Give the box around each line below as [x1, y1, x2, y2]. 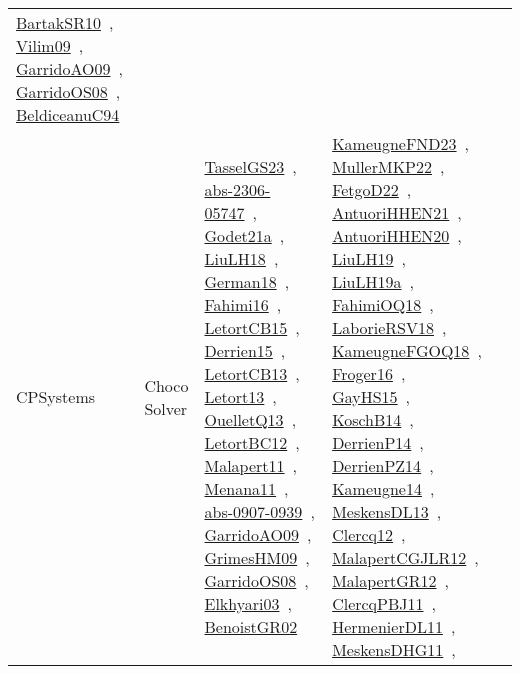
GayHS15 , [332, 385, 411, 408]
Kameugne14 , [332, 477, 435, 500]
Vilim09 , [16, 34, 84, 57]
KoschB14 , [332, 408, 414, 431]
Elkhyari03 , [204, 592, 292, 615]
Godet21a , [204, 224, 285, 247]
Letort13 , [204, 385, 277, 408]
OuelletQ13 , [204, 408, 297, 431]
